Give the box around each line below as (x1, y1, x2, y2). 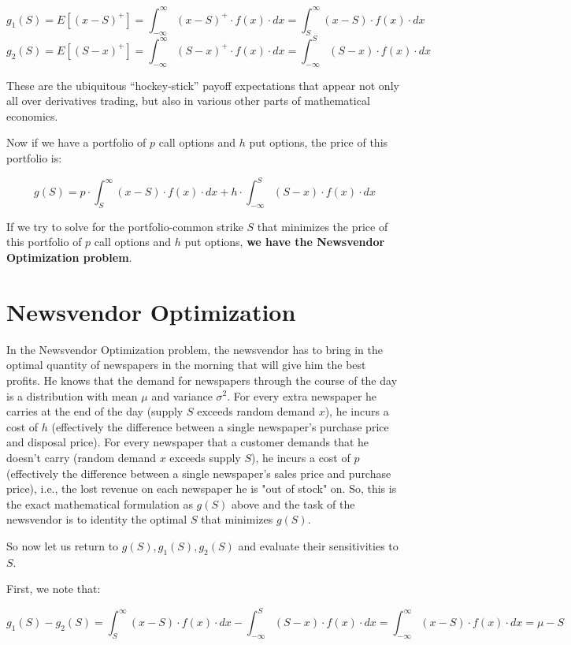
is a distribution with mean (6, 387, 138, 404)
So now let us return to (6, 537, 119, 554)
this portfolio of (6, 233, 82, 250)
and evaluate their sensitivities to (238, 537, 399, 554)
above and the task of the (232, 495, 355, 512)
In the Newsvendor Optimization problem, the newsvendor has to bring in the (6, 341, 383, 357)
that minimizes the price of (257, 218, 388, 234)
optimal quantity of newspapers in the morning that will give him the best (6, 356, 366, 373)
